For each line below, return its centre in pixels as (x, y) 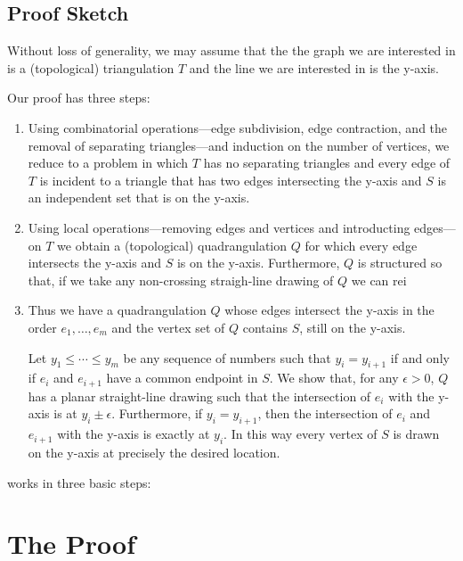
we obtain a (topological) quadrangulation (172, 245)
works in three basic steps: (79, 482)
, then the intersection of (325, 413)
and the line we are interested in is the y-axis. (314, 67)
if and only (420, 357)
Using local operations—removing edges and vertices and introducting (219, 227)
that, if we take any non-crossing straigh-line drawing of (181, 280)
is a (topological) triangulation (91, 67)
